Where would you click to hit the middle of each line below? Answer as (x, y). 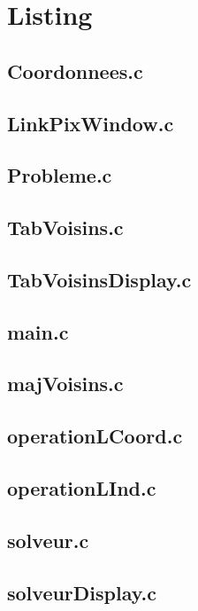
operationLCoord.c (95, 436)
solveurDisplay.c (82, 592)
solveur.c (48, 540)
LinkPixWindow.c (91, 123)
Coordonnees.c (75, 70)
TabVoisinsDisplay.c (99, 279)
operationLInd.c (82, 488)
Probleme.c (60, 175)
